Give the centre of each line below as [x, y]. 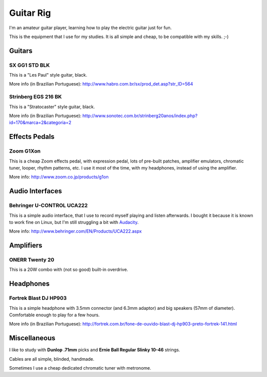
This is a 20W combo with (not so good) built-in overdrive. [69, 270]
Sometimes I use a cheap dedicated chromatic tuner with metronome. [80, 368]
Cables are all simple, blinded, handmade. [52, 359]
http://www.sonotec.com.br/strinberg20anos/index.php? [140, 116]
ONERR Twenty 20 [32, 260]
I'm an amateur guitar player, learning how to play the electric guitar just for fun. [90, 28]
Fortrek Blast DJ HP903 [38, 298]
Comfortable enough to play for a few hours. [54, 315]
